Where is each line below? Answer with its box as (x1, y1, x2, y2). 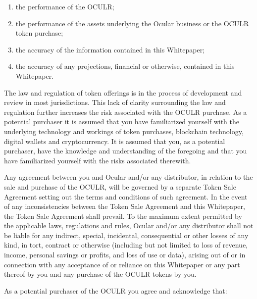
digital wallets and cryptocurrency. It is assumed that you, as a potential (4, 136, 225, 146)
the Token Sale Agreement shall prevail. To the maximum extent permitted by (4, 210, 242, 221)
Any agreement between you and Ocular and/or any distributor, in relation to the (4, 172, 253, 182)
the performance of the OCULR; (15, 1, 114, 11)
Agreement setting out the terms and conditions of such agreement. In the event (4, 191, 248, 201)
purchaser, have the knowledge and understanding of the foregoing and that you (4, 146, 247, 156)
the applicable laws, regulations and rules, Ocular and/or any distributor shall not (4, 220, 254, 231)
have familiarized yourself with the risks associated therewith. (4, 155, 191, 165)
